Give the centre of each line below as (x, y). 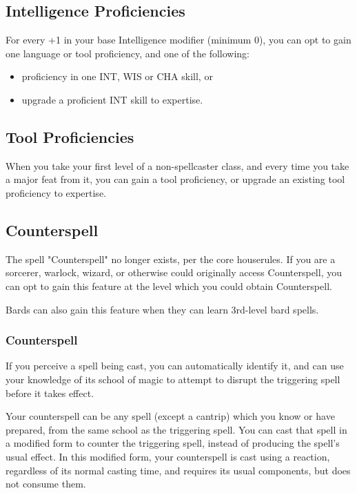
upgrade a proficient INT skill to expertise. (112, 99)
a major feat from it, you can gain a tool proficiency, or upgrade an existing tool (175, 179)
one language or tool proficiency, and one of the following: (128, 53)
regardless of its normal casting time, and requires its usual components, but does (178, 470)
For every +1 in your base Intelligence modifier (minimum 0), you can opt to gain (178, 40)
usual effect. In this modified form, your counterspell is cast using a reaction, (168, 456)
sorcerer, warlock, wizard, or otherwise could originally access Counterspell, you (174, 272)
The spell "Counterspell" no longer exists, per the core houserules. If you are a (171, 259)
